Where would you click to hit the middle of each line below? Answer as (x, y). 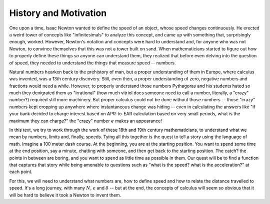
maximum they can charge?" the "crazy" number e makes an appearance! (86, 121)
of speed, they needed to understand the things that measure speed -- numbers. (92, 63)
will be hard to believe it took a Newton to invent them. (65, 195)
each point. (21, 172)
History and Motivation (58, 13)
